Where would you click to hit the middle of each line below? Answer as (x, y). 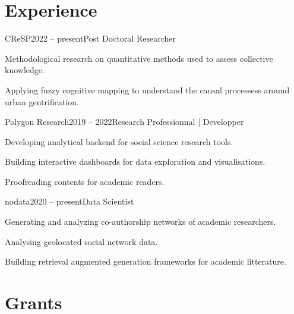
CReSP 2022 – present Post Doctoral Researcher (90, 38)
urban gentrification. (42, 101)
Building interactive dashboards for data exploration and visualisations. (135, 161)
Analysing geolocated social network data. (81, 241)
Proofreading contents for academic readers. (85, 181)
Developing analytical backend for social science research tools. (119, 141)
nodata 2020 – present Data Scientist (69, 201)
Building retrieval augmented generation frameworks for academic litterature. (146, 261)
